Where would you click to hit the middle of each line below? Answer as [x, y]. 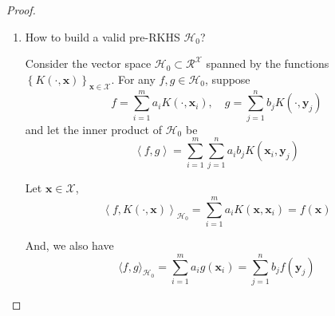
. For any [133, 79]
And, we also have [69, 245]
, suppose [228, 79]
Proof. [21, 10]
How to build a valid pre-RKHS [102, 36]
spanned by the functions [268, 63]
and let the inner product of [94, 129]
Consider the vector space [88, 63]
